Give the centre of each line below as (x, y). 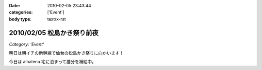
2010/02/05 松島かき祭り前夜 (54, 33)
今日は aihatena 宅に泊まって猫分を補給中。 (53, 62)
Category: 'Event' (26, 44)
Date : (15, 6)
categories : (21, 12)
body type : (20, 19)
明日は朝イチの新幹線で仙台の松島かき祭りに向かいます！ (66, 53)
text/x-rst (57, 19)
